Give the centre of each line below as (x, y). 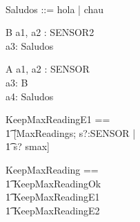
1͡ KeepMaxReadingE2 (53, 210)
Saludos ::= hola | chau (55, 9)
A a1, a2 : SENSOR (48, 69)
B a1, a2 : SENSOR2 (50, 32)
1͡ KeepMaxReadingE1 (53, 197)
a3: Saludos (30, 45)
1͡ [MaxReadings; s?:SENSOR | (71, 132)
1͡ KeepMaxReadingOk (53, 183)
